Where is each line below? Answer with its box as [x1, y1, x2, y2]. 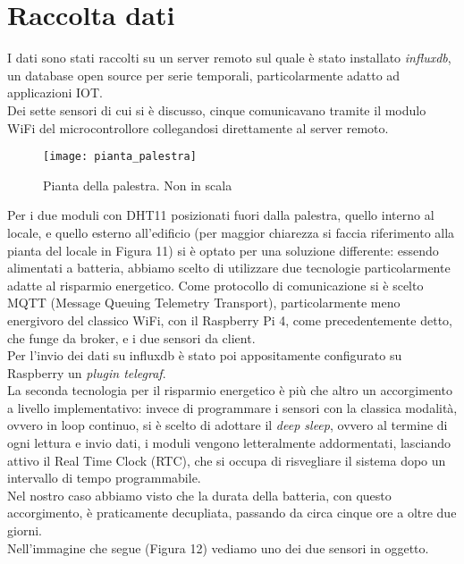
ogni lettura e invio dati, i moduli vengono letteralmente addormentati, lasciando [7, 434, 451, 452]
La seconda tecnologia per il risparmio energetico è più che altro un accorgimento [7, 381, 452, 400]
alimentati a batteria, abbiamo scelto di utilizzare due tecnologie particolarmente [7, 258, 451, 277]
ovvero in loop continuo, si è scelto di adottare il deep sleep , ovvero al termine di [7, 416, 448, 434]
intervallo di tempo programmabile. [7, 468, 201, 487]
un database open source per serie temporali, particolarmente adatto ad [7, 65, 401, 84]
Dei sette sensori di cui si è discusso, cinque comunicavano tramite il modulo [7, 100, 426, 119]
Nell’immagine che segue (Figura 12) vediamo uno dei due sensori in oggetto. [7, 538, 429, 557]
